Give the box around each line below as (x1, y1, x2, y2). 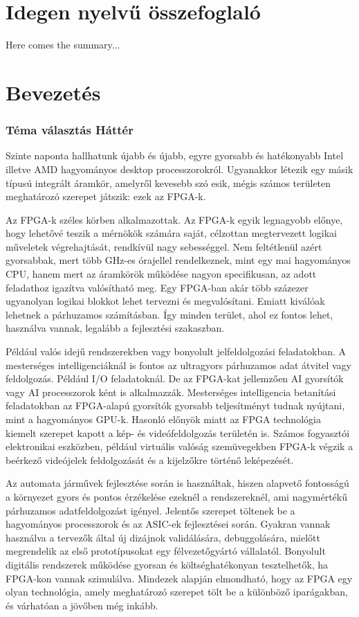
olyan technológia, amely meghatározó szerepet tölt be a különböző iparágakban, (6, 584, 348, 599)
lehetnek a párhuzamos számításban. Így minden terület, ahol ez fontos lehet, (6, 307, 333, 321)
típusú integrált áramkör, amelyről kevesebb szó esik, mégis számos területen (6, 175, 331, 190)
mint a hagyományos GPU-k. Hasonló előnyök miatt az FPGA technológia (6, 412, 321, 426)
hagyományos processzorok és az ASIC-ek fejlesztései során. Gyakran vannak (6, 517, 331, 531)
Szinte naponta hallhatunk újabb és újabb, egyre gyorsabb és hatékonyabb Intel (6, 148, 344, 163)
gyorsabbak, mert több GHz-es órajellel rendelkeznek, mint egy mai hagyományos (6, 253, 351, 267)
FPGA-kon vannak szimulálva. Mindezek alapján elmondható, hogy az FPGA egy (6, 571, 353, 585)
